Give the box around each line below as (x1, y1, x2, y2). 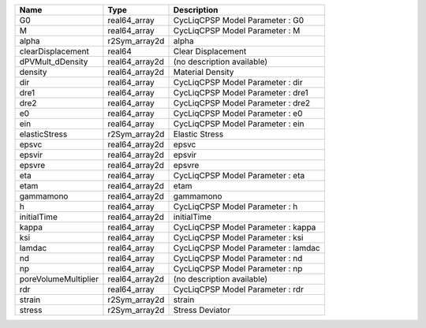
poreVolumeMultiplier (19, 274, 99, 284)
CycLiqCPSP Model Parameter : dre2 (173, 98, 311, 108)
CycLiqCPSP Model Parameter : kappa (173, 222, 316, 233)
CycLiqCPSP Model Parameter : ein (173, 118, 305, 129)
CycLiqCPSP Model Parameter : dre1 (173, 88, 308, 98)
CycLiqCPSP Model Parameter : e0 (173, 108, 303, 118)
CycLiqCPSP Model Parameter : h (173, 201, 298, 212)
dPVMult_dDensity (19, 56, 88, 67)
